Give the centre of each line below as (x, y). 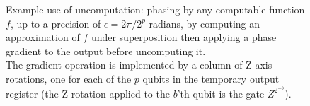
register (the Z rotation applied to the (88, 93)
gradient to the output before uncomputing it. (106, 51)
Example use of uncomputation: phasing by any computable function (155, 9)
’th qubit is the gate (221, 93)
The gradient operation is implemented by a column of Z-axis (139, 65)
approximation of (43, 37)
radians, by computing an (205, 23)
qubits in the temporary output (211, 78)
